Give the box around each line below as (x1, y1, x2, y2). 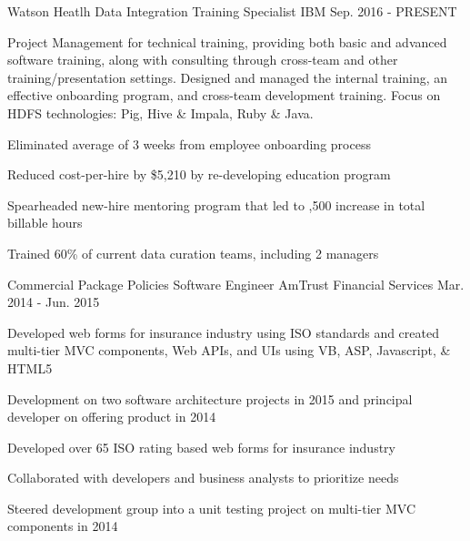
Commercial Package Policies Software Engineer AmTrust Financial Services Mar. (7, 274, 465, 293)
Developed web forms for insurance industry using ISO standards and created (7, 322, 439, 342)
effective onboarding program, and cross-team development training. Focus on (7, 86, 441, 105)
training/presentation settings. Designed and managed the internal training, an (7, 67, 448, 87)
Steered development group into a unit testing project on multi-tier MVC (7, 498, 416, 517)
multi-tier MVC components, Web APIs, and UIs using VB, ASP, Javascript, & (7, 341, 451, 360)
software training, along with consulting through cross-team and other (7, 50, 398, 69)
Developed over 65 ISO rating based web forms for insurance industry (7, 437, 395, 456)
